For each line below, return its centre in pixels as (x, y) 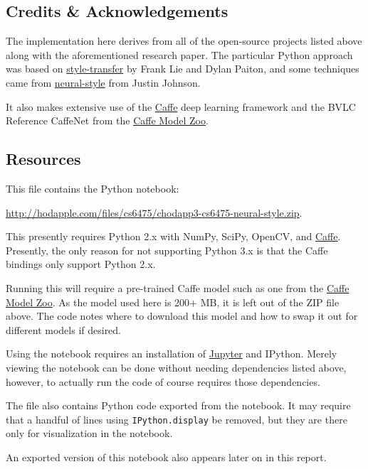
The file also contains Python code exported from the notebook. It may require (178, 405)
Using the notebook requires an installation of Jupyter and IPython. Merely (172, 354)
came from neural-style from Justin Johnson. (103, 82)
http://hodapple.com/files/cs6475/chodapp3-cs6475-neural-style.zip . (154, 212)
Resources (43, 159)
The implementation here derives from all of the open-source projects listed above (184, 41)
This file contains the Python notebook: (93, 188)
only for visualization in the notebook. (89, 433)
